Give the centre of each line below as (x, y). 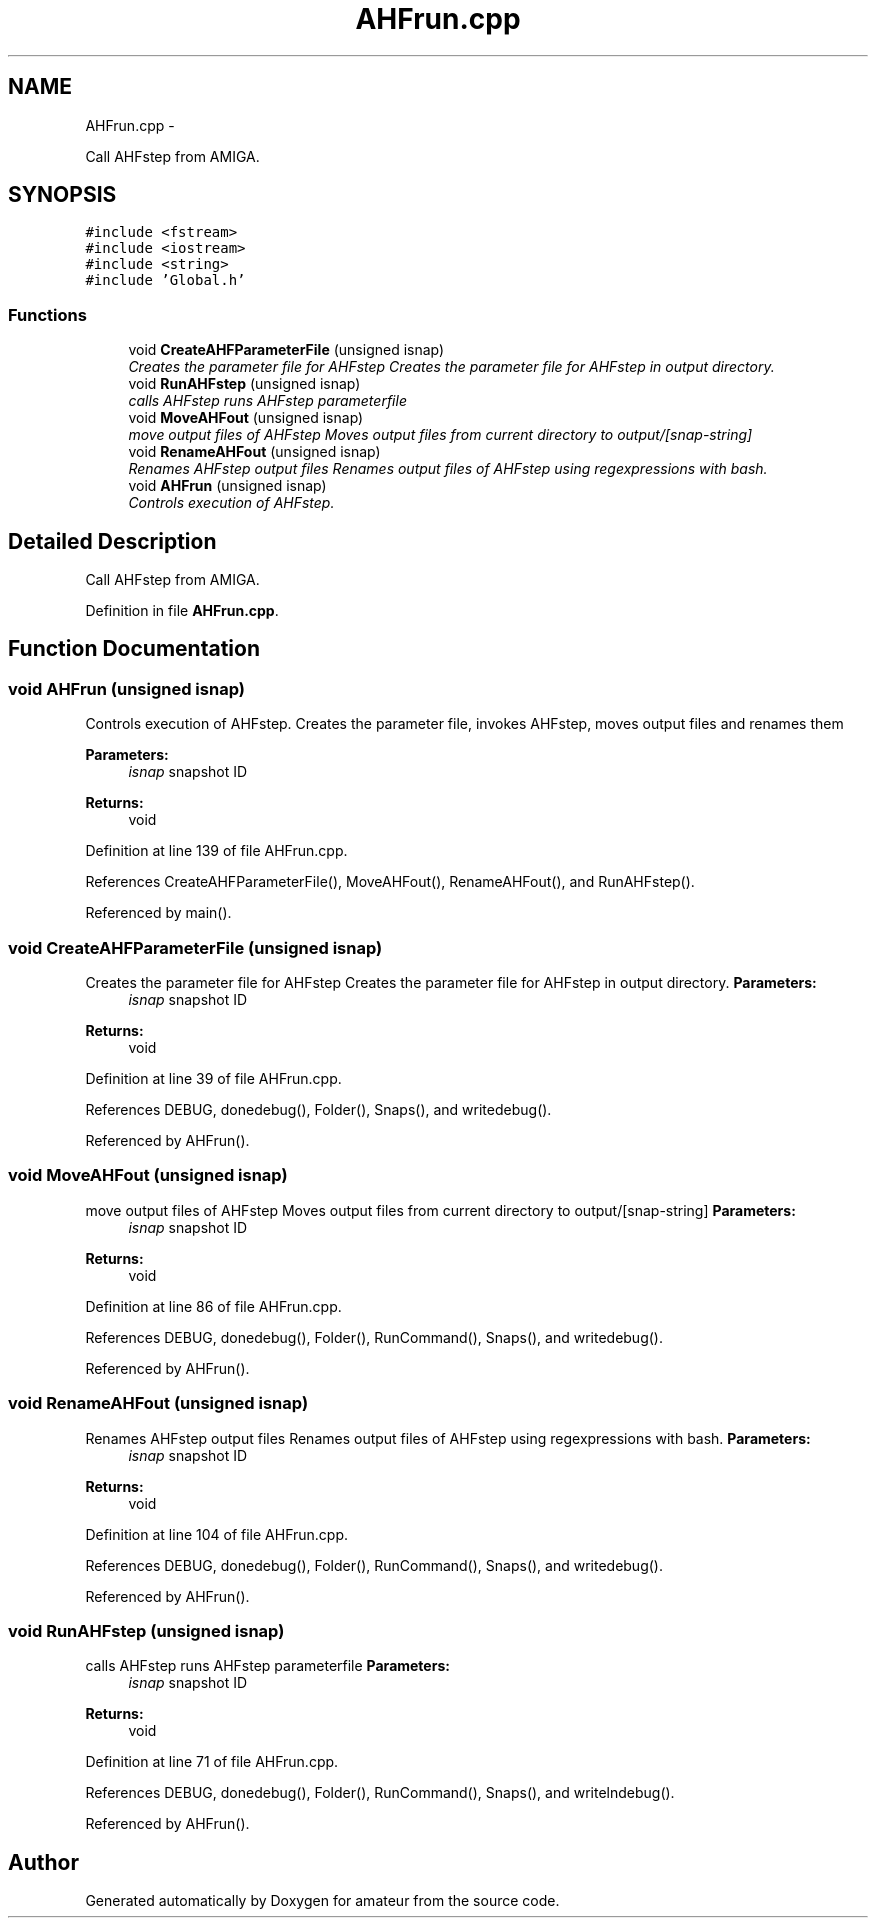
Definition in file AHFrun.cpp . (182, 611)
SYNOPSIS (62, 195)
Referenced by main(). (158, 913)
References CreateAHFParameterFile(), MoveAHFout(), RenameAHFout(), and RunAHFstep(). (390, 882)
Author (43, 1862)
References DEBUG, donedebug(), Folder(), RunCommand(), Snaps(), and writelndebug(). (380, 1793)
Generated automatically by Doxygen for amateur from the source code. (322, 1901)
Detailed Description (112, 541)
